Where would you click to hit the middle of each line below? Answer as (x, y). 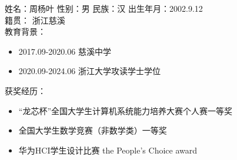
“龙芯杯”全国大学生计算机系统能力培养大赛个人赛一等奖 (126, 110)
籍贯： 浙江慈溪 (35, 20)
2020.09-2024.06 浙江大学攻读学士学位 (89, 71)
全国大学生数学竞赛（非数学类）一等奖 (93, 130)
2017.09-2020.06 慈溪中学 (65, 51)
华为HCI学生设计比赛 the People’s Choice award (108, 150)
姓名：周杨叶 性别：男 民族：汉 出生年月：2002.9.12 (104, 8)
